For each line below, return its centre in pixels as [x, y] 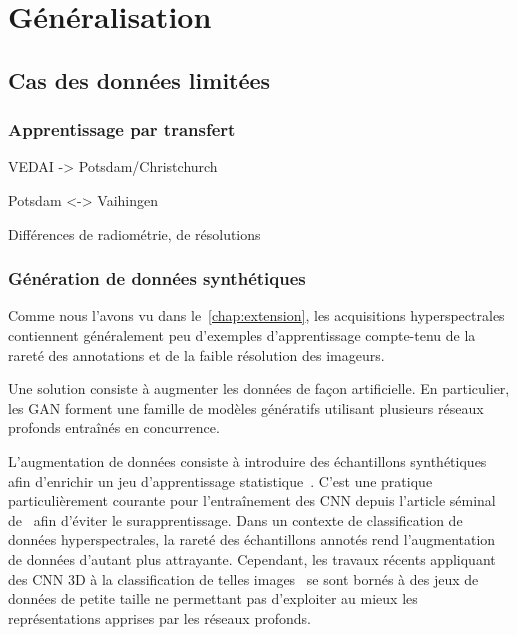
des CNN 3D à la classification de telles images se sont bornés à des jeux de [243, 578]
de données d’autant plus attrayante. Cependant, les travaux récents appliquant [252, 558]
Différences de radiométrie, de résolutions [134, 233]
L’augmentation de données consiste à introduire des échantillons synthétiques [247, 460]
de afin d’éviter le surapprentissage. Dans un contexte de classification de [235, 519]
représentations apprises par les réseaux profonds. [159, 617]
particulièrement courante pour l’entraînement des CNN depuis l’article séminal [252, 500]
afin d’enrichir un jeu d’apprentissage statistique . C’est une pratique [220, 480]
